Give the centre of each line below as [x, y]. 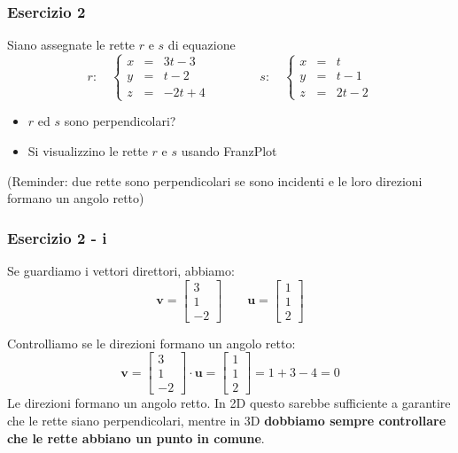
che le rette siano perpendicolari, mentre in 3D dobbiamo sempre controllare [227, 420]
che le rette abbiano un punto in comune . [136, 437]
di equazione [202, 45]
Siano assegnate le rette [71, 45]
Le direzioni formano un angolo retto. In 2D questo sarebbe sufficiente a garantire [229, 403]
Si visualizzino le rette [88, 151]
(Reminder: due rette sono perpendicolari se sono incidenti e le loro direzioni [215, 180]
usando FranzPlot [229, 151]
